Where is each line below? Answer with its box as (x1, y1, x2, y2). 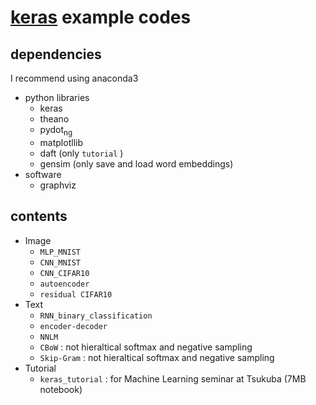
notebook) (39, 383, 83, 395)
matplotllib (39, 136, 83, 148)
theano (39, 113, 70, 125)
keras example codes (10, 6, 192, 29)
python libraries (24, 92, 90, 103)
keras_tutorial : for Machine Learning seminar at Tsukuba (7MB (39, 372, 307, 385)
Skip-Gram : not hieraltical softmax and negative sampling (39, 351, 275, 363)
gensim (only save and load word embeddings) (39, 157, 234, 170)
